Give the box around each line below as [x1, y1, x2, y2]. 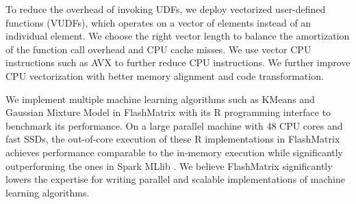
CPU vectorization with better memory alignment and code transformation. [5, 68, 324, 83]
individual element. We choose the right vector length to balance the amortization [5, 29, 350, 43]
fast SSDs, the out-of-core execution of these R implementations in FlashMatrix [5, 132, 340, 146]
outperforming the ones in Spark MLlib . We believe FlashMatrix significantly [5, 158, 333, 173]
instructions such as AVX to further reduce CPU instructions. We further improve [5, 55, 351, 70]
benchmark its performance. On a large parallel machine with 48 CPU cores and [5, 118, 343, 132]
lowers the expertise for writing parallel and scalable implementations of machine [5, 172, 345, 186]
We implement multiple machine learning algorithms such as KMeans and [5, 91, 315, 106]
